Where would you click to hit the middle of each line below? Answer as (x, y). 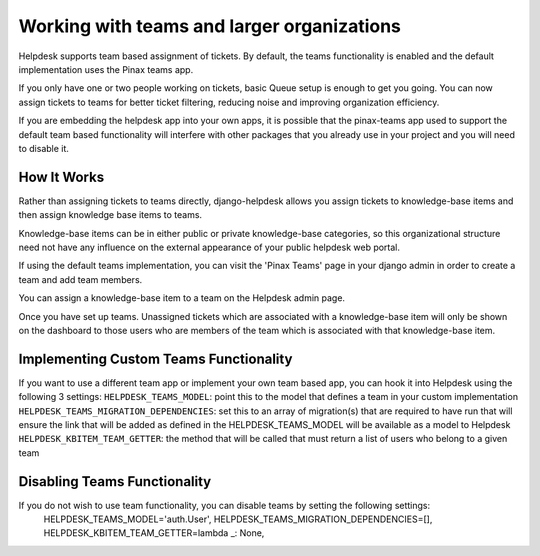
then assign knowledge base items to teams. (110, 215)
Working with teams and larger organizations (210, 26)
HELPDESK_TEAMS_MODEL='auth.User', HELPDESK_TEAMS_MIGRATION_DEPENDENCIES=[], (238, 519)
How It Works (61, 176)
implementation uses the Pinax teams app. (106, 69)
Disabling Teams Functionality (115, 481)
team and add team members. (80, 279)
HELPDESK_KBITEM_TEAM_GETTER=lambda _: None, (154, 533)
